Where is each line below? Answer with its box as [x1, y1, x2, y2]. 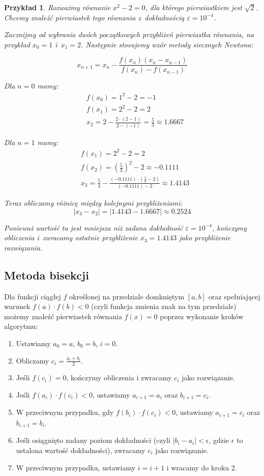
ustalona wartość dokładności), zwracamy [16, 444, 145, 455]
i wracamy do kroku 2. [166, 462, 237, 472]
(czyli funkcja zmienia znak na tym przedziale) [91, 301, 237, 312]
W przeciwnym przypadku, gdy [16, 407, 114, 417]
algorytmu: [4, 321, 38, 331]
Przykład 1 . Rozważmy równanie [4, 2, 111, 12]
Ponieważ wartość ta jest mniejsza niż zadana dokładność [4, 222, 183, 233]
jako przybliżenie [179, 232, 231, 243]
